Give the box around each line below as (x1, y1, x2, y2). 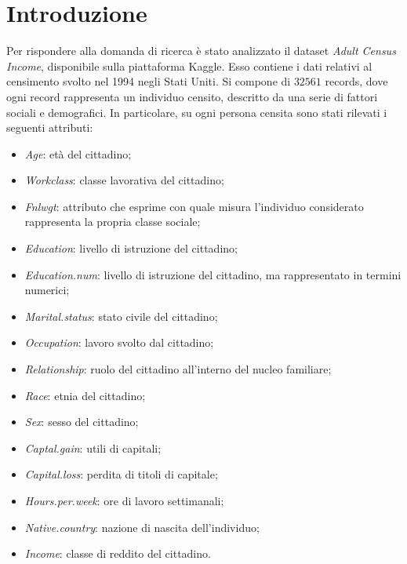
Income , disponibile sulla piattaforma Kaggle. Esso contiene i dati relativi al (6, 57, 372, 74)
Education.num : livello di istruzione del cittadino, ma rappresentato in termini (24, 266, 402, 282)
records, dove (325, 73, 388, 89)
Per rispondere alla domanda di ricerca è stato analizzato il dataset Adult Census (6, 42, 396, 59)
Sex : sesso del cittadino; (24, 413, 139, 430)
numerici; (24, 282, 70, 298)
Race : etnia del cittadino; (24, 387, 146, 403)
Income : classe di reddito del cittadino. (24, 545, 211, 562)
